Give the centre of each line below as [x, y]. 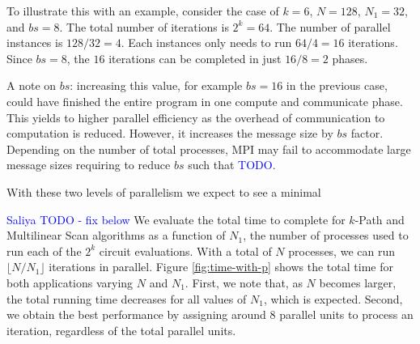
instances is [35, 42]
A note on [32, 85]
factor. [367, 133]
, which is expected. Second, [333, 298]
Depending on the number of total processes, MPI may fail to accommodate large [209, 149]
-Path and [380, 219]
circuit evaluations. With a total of [185, 251]
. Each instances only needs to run [206, 42]
